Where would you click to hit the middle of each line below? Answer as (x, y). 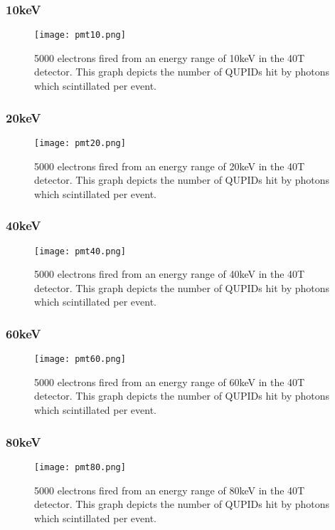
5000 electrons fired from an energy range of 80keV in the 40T (170, 490)
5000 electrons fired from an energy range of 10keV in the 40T (170, 57)
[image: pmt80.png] (80, 467)
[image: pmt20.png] (80, 143)
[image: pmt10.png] (80, 35)
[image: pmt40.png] (80, 251)
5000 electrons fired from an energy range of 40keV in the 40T (170, 274)
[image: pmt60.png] (80, 359)
